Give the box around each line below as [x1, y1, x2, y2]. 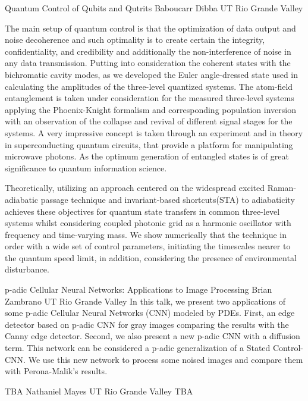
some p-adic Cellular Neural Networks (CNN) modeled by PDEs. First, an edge [5, 306, 295, 319]
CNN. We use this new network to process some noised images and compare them [5, 353, 303, 365]
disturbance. [5, 263, 49, 275]
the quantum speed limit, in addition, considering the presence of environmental [5, 251, 297, 264]
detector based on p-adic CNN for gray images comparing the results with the [5, 318, 289, 330]
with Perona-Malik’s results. [5, 365, 108, 377]
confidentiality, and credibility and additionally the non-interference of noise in [5, 45, 291, 57]
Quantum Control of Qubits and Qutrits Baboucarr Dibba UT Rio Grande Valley [5, 2, 303, 14]
